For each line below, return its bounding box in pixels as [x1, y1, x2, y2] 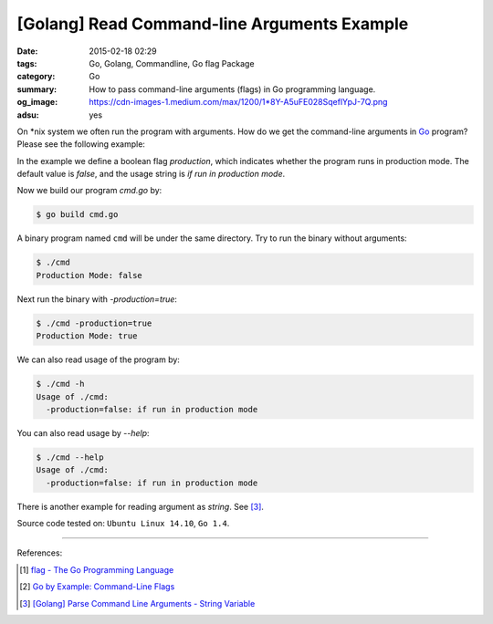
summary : [16, 83, 58, 95]
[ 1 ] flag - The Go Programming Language [19, 564, 174, 575]
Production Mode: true [36, 331, 138, 341]
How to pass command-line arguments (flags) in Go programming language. [89, 83, 376, 95]
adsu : [16, 109, 40, 120]
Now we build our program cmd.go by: [16, 185, 163, 196]
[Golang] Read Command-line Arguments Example [16, 14, 409, 34]
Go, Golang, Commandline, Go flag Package [89, 57, 255, 68]
